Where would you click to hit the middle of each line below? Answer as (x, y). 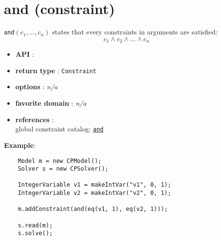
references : (35, 119)
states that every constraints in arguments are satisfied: (135, 32)
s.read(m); (35, 225)
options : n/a (37, 87)
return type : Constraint (56, 70)
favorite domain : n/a (51, 103)
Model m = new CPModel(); (60, 161)
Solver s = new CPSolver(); (63, 169)
